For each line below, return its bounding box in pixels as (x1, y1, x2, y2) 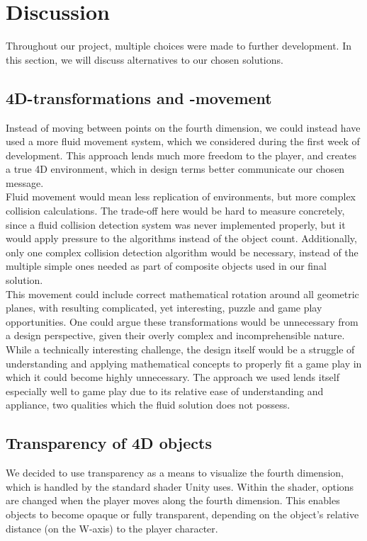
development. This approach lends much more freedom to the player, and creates (6, 147, 357, 162)
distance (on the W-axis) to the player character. (6, 520, 218, 535)
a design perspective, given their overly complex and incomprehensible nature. (6, 328, 345, 343)
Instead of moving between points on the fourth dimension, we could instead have (6, 120, 361, 135)
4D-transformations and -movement (6, 86, 272, 108)
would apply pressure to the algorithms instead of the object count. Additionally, (6, 231, 357, 246)
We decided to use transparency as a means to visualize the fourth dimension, (6, 465, 344, 480)
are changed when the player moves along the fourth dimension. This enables (6, 493, 340, 508)
